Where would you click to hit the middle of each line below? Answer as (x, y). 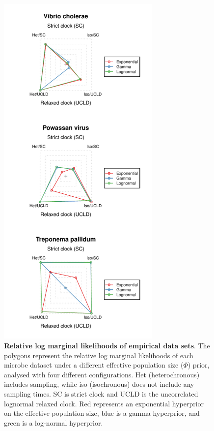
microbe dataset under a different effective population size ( (94, 365)
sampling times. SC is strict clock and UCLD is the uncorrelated (101, 394)
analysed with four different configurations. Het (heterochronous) (102, 374)
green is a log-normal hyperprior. (53, 422)
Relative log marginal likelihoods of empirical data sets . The (107, 346)
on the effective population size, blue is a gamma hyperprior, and (102, 413)
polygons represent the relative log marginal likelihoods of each (99, 355)
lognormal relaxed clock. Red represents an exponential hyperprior (104, 403)
